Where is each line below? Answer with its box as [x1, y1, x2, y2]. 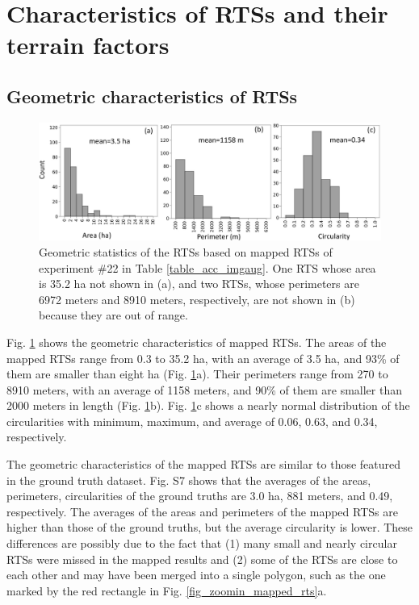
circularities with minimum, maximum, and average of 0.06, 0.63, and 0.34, [6, 412, 378, 429]
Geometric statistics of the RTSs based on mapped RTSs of [39, 243, 333, 260]
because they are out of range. [39, 307, 188, 323]
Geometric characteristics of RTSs [6, 83, 298, 108]
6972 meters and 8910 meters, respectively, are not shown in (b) [39, 290, 355, 307]
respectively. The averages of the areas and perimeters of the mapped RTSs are [6, 503, 398, 519]
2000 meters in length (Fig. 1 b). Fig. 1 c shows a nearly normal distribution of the [6, 397, 410, 414]
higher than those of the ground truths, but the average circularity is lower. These [6, 519, 413, 536]
